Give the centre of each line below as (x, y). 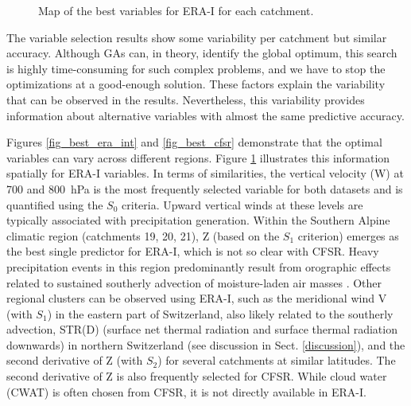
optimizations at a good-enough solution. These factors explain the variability (196, 84)
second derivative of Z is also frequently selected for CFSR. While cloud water (197, 376)
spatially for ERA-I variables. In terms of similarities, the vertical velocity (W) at (205, 173)
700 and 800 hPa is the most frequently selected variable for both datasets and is (205, 188)
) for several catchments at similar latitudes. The (277, 360)
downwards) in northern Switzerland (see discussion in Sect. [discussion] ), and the (206, 344)
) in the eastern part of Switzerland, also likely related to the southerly (220, 313)
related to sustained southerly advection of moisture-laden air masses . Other (194, 282)
